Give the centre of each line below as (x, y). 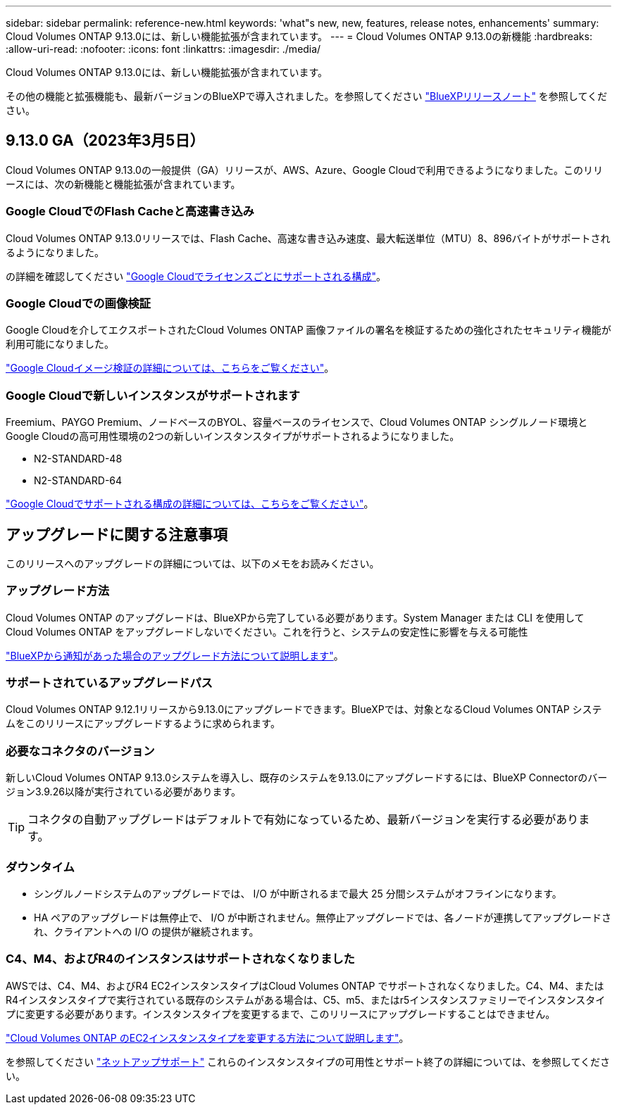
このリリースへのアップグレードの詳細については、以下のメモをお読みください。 (193, 563)
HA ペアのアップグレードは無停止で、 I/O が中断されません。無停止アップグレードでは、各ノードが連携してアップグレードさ (323, 917)
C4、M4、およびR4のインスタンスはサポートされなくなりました (180, 959)
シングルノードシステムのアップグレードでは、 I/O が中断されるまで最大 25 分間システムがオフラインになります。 (298, 893)
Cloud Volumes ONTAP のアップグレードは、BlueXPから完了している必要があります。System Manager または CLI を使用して (295, 617)
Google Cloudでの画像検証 (78, 303)
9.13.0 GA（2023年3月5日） (105, 141)
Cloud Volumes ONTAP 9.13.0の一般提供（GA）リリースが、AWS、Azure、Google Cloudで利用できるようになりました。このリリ (305, 170)
